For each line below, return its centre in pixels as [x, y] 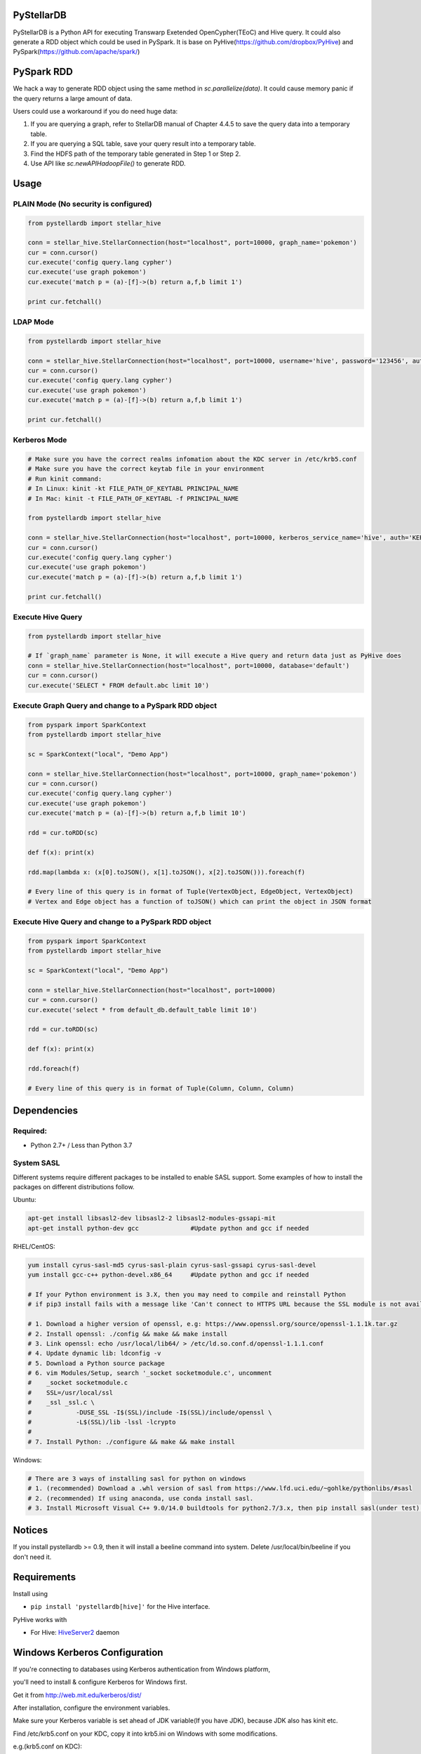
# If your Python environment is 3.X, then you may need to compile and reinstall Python [187, 1294]
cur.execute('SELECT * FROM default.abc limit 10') [119, 685]
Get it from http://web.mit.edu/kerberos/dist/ [77, 1695]
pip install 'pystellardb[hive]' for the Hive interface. [120, 1607]
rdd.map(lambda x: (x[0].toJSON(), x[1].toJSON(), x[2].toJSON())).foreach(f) [166, 872]
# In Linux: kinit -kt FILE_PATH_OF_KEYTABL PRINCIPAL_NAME [133, 489]
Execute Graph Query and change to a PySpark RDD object [115, 705]
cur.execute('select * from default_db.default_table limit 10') [142, 1010]
